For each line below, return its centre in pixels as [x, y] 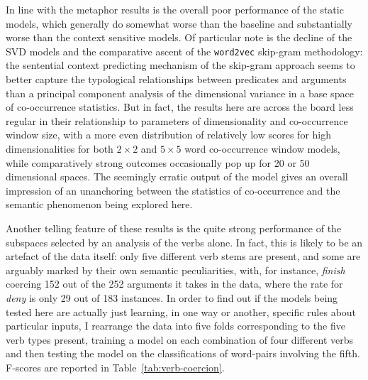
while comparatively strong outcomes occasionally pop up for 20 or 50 [158, 162]
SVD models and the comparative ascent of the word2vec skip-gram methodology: [184, 51]
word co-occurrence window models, [262, 148]
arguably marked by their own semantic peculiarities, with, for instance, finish [175, 270]
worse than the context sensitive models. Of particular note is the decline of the [179, 37]
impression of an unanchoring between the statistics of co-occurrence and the [173, 190]
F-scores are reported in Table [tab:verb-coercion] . [115, 367]
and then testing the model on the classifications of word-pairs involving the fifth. [183, 353]
